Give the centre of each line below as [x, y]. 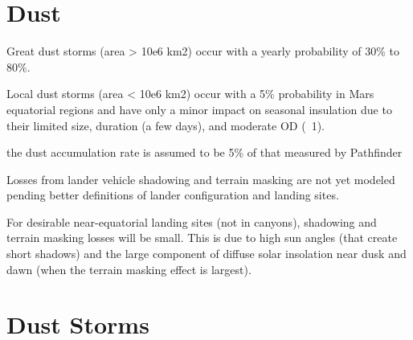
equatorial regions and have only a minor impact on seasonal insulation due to [199, 109]
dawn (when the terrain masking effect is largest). [129, 269]
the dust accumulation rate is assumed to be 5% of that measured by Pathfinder [204, 152]
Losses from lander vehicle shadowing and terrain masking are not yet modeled [201, 179]
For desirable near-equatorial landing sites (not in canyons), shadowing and [192, 221]
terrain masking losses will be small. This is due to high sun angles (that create [202, 238]
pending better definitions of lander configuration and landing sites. [173, 195]
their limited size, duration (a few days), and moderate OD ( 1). [166, 125]
